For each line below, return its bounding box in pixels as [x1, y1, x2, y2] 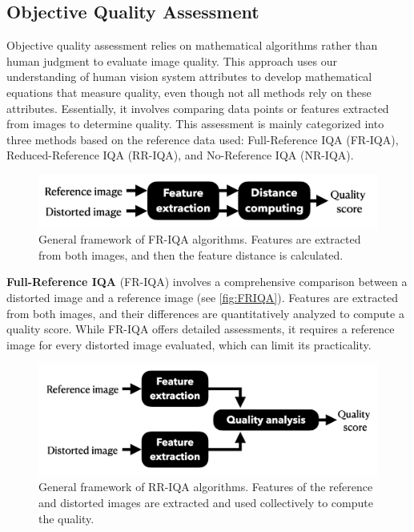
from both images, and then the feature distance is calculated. [38, 246, 344, 263]
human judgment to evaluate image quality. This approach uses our [6, 52, 337, 69]
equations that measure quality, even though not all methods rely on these [6, 83, 372, 100]
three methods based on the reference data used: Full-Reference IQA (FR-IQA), [6, 131, 399, 147]
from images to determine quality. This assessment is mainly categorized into [6, 115, 384, 132]
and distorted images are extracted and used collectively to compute [38, 494, 373, 511]
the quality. [38, 510, 94, 526]
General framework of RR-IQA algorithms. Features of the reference [38, 478, 373, 495]
